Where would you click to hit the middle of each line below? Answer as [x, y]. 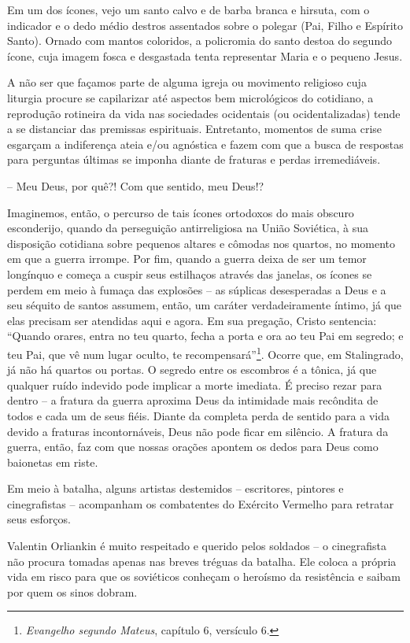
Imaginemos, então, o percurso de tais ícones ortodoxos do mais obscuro [181, 212]
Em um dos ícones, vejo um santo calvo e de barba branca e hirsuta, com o [188, 9]
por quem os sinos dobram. [72, 591]
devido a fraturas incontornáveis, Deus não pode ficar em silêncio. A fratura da [198, 431]
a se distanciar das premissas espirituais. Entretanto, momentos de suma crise [195, 129]
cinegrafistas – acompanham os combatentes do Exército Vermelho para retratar [201, 503]
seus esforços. [39, 519]
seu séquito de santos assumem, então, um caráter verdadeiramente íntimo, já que [205, 305]
